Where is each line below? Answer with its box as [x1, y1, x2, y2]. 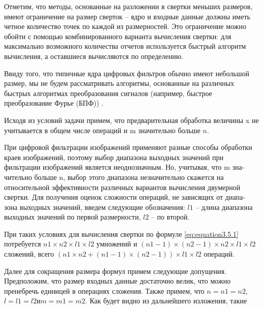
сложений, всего [4, 249, 54, 259]
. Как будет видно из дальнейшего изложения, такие [85, 295, 247, 306]
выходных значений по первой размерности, [4, 211, 141, 222]
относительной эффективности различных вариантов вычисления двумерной [4, 181, 241, 192]
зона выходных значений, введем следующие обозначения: [4, 201, 185, 212]
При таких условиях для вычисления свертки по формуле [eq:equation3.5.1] [4, 228, 239, 239]
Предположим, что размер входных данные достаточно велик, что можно [4, 275, 231, 286]
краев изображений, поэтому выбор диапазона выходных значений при [4, 151, 224, 162]
